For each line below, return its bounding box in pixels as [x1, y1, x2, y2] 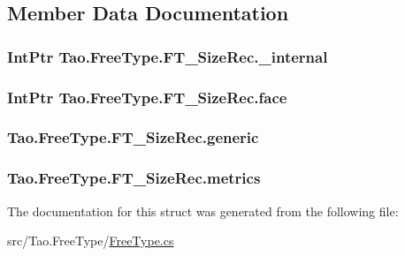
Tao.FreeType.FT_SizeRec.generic [7, 126, 259, 148]
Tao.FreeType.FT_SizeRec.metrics [7, 167, 261, 189]
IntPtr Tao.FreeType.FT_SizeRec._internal [7, 45, 328, 67]
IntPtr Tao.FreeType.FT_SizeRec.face [7, 86, 287, 108]
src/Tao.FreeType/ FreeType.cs [7, 231, 174, 250]
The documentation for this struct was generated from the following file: [7, 201, 399, 220]
